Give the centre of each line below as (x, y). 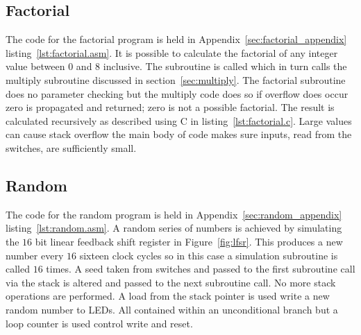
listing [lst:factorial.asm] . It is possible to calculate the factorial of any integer (172, 52)
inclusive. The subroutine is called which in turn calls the (225, 66)
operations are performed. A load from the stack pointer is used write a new (168, 296)
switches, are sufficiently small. (71, 147)
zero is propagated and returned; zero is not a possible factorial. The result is (170, 107)
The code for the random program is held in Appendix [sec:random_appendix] (174, 214)
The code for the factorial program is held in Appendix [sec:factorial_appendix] (176, 39)
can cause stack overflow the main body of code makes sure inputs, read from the (179, 134)
